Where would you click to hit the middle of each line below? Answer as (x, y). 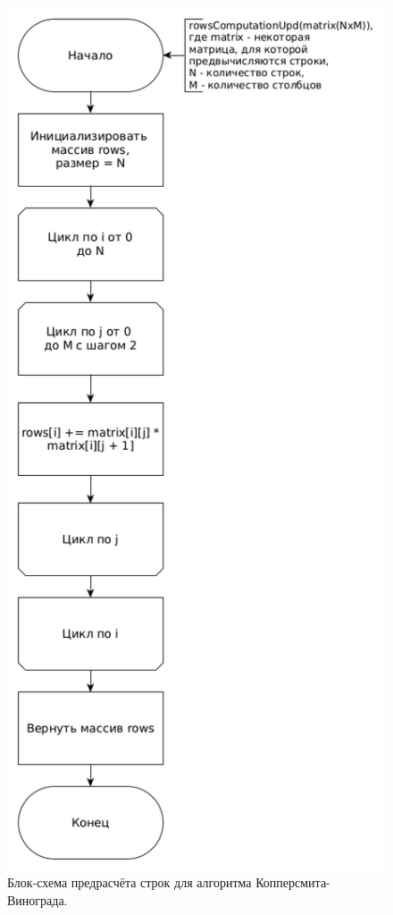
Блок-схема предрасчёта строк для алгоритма (130, 882)
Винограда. (38, 900)
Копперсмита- (293, 882)
